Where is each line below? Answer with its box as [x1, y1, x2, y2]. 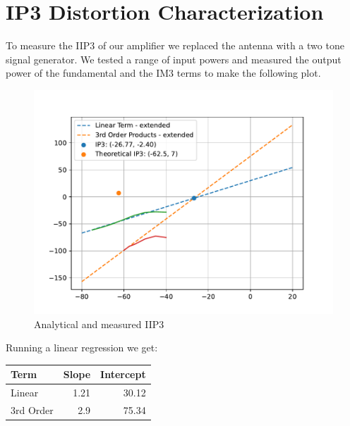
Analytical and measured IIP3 [34, 316, 164, 331]
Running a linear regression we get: [6, 340, 158, 355]
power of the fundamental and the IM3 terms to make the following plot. [6, 65, 321, 80]
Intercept [100, 367, 146, 382]
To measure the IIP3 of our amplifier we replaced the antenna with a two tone [6, 38, 344, 53]
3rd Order [11, 402, 54, 417]
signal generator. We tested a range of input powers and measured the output [6, 51, 342, 66]
